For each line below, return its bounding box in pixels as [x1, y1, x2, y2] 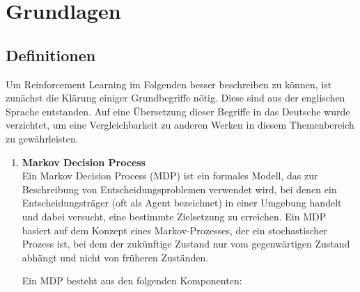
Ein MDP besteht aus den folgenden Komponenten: [22, 273, 242, 288]
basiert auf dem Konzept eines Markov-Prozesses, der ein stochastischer [22, 222, 327, 237]
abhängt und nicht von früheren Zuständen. [22, 250, 209, 264]
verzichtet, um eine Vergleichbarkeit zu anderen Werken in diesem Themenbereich [6, 117, 354, 132]
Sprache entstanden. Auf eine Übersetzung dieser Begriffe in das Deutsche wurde [6, 104, 350, 118]
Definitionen [6, 44, 96, 65]
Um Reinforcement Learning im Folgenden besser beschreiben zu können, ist [6, 76, 332, 91]
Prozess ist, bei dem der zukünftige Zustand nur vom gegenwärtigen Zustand [22, 236, 350, 251]
